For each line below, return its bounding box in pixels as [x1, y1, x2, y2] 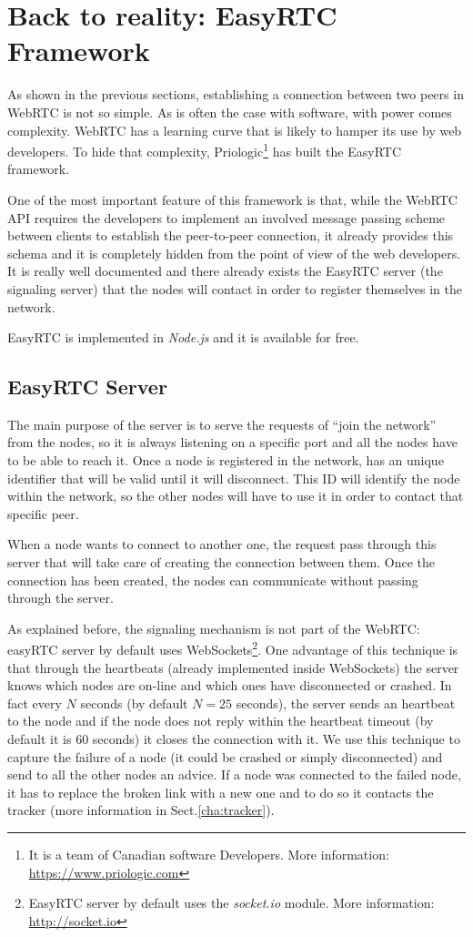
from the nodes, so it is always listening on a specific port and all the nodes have [7, 433, 458, 452]
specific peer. [7, 504, 79, 523]
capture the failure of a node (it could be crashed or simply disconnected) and [7, 747, 443, 766]
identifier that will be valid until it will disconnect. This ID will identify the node [7, 468, 460, 487]
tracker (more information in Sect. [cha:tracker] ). [7, 800, 275, 820]
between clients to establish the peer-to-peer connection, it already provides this [7, 226, 454, 245]
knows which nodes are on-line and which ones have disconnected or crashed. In [7, 676, 452, 695]
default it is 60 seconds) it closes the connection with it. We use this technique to [7, 729, 460, 749]
